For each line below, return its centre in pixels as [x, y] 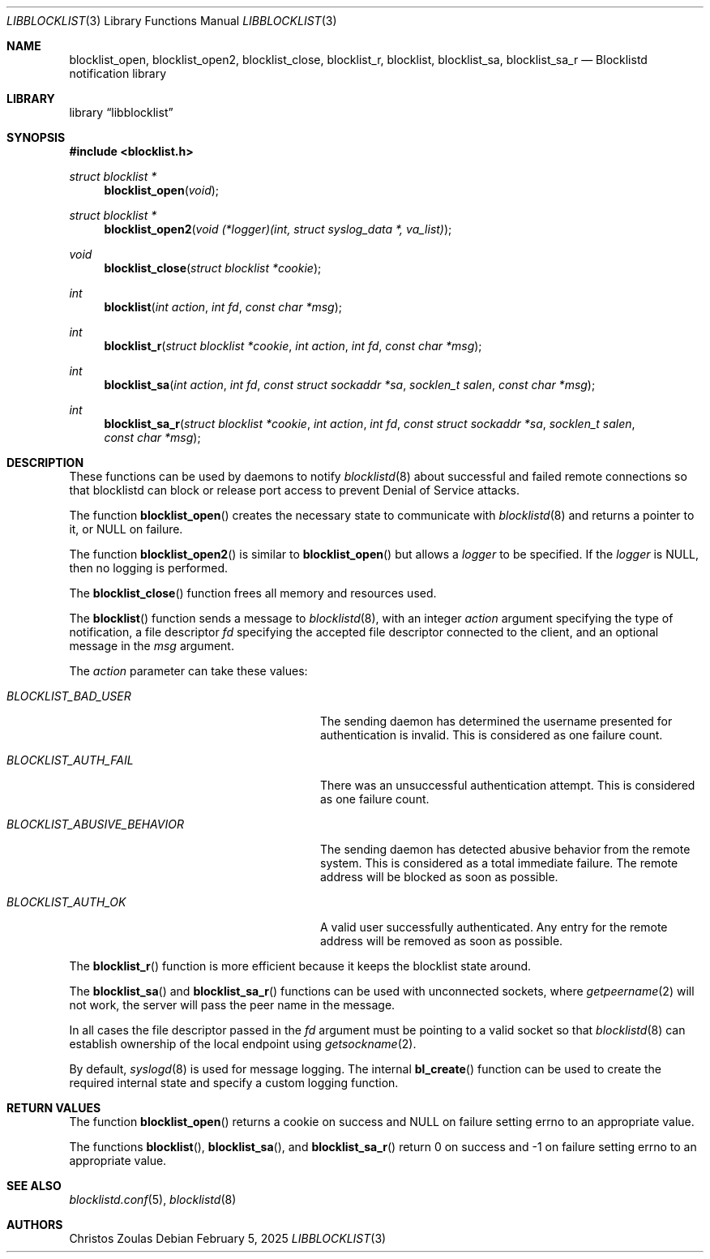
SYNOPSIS [36, 137]
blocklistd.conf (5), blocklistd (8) [153, 1199]
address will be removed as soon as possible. [442, 941]
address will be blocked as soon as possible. [439, 877]
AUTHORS [35, 1225]
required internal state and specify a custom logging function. [234, 1083]
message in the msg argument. [152, 646]
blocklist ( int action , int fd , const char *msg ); [223, 307]
